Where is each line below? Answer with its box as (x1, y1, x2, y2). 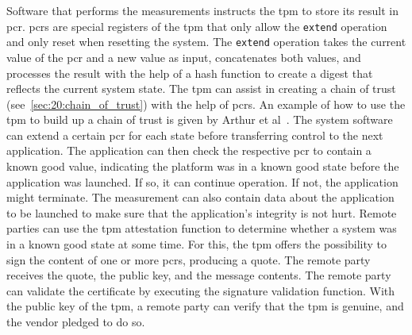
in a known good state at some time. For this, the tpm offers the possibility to (6, 236, 387, 252)
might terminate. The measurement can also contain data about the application (6, 189, 395, 206)
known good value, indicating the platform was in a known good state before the (6, 158, 399, 175)
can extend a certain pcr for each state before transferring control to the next (6, 126, 383, 143)
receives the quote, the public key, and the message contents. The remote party (6, 267, 391, 283)
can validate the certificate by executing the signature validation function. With (6, 282, 395, 298)
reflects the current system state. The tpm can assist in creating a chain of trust (6, 80, 396, 97)
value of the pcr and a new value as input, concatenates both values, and (6, 48, 361, 65)
